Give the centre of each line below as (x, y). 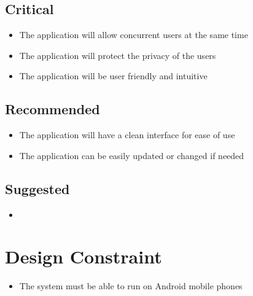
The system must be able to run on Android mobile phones (131, 286)
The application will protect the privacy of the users (118, 55)
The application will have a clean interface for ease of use (127, 135)
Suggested (37, 188)
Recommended (53, 109)
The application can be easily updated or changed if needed (132, 155)
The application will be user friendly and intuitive (113, 76)
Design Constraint (84, 256)
